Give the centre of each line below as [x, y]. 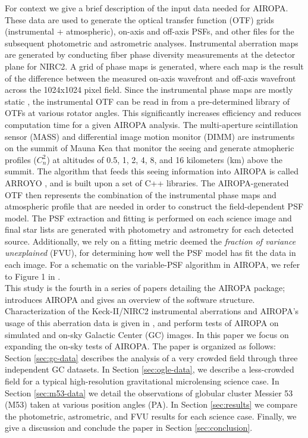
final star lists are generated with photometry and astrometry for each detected [149, 229]
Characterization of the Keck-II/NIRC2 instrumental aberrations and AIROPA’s [152, 311]
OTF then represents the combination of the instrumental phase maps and [141, 194]
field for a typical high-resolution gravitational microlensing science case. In [142, 381]
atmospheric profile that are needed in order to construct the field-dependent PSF [154, 206]
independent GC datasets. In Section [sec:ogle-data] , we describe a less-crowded [150, 369]
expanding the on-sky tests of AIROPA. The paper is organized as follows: [140, 346]
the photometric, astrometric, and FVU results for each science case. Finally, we [151, 416]
